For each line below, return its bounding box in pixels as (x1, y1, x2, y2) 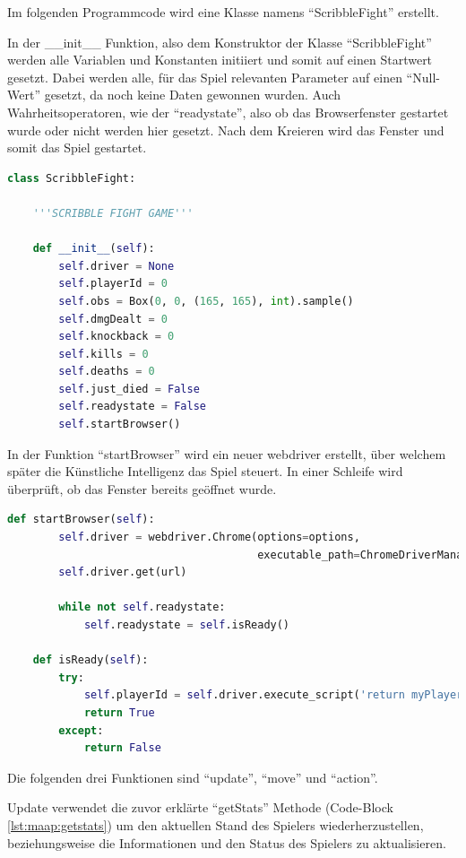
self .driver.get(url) (58, 566, 187, 579)
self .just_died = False (58, 382, 200, 395)
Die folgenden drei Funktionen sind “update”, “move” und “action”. (7, 767, 378, 786)
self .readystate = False (58, 400, 206, 413)
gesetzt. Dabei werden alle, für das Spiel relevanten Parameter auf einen (7, 67, 402, 86)
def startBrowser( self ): (7, 513, 155, 526)
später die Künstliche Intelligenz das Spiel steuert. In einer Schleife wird (7, 462, 403, 481)
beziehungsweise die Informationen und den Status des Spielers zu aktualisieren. (7, 833, 446, 852)
